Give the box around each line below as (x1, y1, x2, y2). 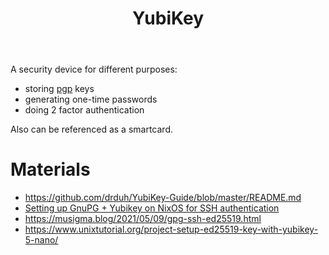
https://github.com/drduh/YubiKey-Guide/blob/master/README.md (24, 192, 302, 204)
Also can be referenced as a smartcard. (10, 123, 173, 136)
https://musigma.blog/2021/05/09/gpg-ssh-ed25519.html (24, 213, 262, 225)
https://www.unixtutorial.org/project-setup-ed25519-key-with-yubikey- (24, 223, 319, 236)
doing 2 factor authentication (24, 104, 145, 116)
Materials (10, 158, 91, 181)
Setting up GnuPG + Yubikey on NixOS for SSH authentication (24, 202, 280, 214)
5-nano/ (24, 234, 59, 246)
